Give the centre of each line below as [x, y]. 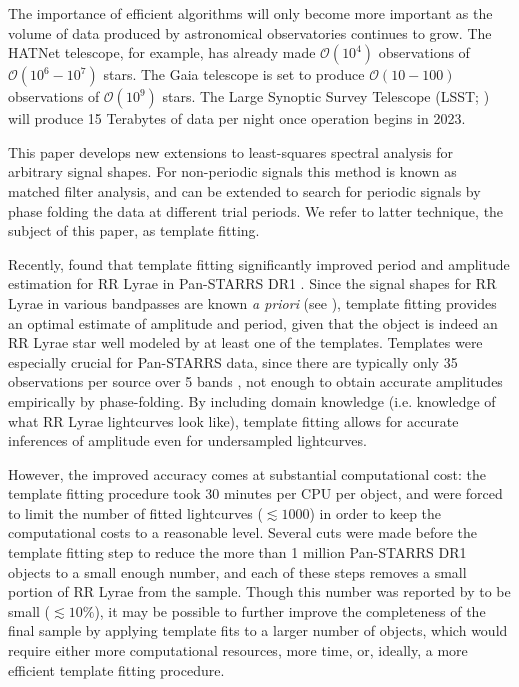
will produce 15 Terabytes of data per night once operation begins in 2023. [237, 118]
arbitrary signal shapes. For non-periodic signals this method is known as [232, 171]
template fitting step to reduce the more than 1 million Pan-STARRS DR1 [237, 552]
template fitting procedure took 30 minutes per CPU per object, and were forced [255, 493]
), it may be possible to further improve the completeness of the [290, 610]
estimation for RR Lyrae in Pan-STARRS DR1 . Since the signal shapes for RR [252, 283]
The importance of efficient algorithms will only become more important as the [250, 13]
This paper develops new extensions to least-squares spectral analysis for [231, 151]
